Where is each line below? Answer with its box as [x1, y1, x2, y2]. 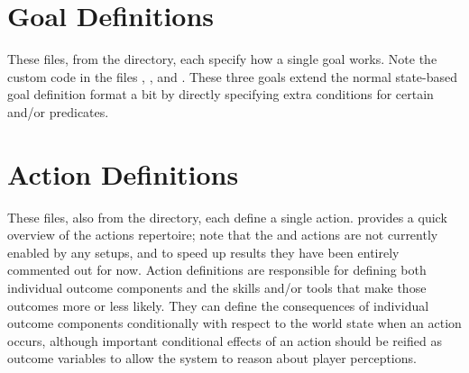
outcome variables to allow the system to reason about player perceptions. [7, 349, 417, 368]
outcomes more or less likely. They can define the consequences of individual [7, 296, 429, 314]
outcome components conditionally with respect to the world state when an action [7, 314, 462, 332]
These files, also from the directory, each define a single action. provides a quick [7, 207, 447, 226]
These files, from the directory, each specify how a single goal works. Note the [7, 50, 437, 68]
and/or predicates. [7, 102, 109, 121]
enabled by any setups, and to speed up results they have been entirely [7, 242, 400, 261]
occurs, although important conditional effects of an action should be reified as [7, 331, 442, 350]
